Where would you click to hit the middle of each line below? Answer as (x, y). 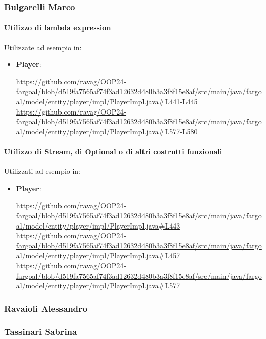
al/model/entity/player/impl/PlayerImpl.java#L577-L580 (107, 131)
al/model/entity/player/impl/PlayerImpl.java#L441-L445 (107, 101)
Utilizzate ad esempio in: (43, 47)
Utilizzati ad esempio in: (43, 171)
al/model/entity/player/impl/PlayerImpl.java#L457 (98, 255)
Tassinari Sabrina (41, 332)
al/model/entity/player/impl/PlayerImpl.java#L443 (98, 225)
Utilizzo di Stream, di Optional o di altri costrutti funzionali (113, 151)
